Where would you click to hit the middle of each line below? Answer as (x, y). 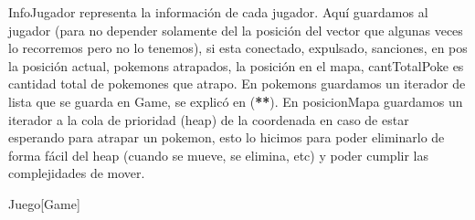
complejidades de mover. (77, 173)
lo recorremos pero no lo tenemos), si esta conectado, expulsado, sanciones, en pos (238, 48)
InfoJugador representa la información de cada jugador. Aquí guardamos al (218, 12)
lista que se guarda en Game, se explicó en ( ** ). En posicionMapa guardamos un (236, 101)
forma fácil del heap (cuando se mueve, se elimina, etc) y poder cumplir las (218, 155)
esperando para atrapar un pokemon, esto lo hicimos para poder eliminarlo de (227, 137)
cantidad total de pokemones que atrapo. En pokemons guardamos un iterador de (237, 84)
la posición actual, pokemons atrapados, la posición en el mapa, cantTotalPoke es (236, 65)
